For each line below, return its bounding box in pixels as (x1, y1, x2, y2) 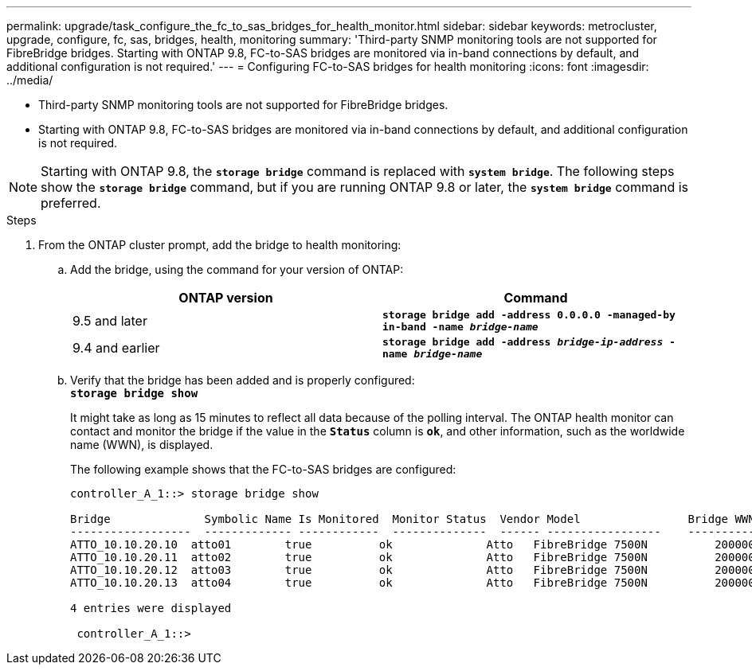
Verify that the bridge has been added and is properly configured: (70, 373, 415, 387)
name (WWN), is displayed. (70, 438, 213, 451)
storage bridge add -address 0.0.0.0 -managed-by (382, 309, 676, 321)
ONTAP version (178, 290, 273, 306)
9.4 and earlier (72, 340, 160, 356)
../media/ (6, 73, 53, 87)
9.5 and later (72, 313, 147, 329)
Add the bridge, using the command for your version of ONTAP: (70, 263, 404, 276)
